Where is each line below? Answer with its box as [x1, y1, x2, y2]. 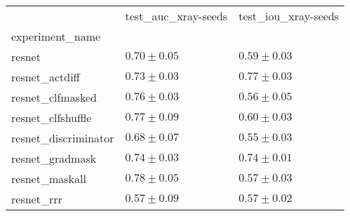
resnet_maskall [11, 170, 86, 187]
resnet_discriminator [11, 130, 114, 146]
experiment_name [11, 28, 101, 44]
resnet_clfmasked [11, 89, 97, 105]
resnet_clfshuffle [11, 109, 92, 126]
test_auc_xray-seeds [125, 8, 228, 24]
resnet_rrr [11, 191, 62, 207]
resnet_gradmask [11, 150, 97, 166]
